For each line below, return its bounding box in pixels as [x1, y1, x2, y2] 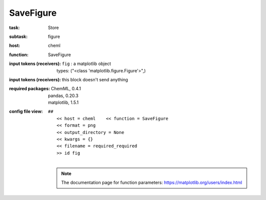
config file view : [9, 108, 43, 114]
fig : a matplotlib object [62, 61, 111, 67]
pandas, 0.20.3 [48, 93, 79, 99]
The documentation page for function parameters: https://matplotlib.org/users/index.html [61, 179, 242, 185]
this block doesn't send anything [62, 76, 128, 82]
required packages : [9, 86, 50, 92]
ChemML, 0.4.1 [51, 86, 81, 92]
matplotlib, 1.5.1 [48, 100, 79, 105]
